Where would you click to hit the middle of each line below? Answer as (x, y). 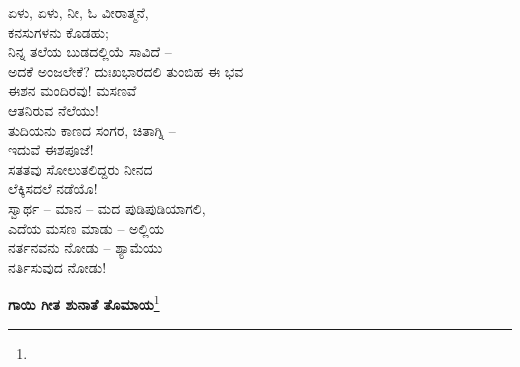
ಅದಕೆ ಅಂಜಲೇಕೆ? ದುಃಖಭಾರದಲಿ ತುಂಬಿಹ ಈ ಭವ (126, 70)
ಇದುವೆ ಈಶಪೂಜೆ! (51, 149)
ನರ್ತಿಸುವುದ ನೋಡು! (57, 266)
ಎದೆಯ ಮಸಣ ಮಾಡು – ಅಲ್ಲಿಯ (86, 227)
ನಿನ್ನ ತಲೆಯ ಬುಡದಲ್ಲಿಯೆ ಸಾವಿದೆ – (90, 51)
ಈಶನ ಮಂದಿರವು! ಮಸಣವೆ (72, 90)
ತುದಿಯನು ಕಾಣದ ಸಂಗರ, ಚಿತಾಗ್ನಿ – (92, 129)
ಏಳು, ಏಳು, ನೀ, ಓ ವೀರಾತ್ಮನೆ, (78, 12)
